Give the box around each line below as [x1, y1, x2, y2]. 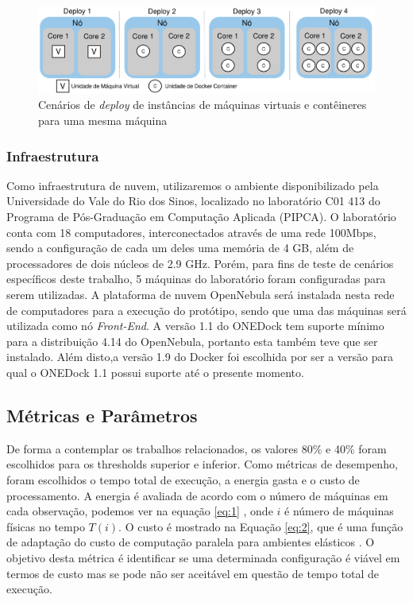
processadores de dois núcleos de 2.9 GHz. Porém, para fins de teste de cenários [6, 254, 394, 271]
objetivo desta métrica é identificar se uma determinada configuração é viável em [6, 549, 400, 565]
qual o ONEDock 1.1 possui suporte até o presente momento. [6, 363, 304, 380]
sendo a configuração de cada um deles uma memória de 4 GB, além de [6, 239, 354, 256]
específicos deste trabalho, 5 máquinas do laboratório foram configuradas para [6, 270, 386, 287]
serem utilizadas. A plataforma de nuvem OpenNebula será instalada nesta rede [6, 285, 395, 302]
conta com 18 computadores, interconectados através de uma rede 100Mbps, [6, 223, 376, 240]
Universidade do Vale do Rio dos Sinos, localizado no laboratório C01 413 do [6, 192, 380, 209]
